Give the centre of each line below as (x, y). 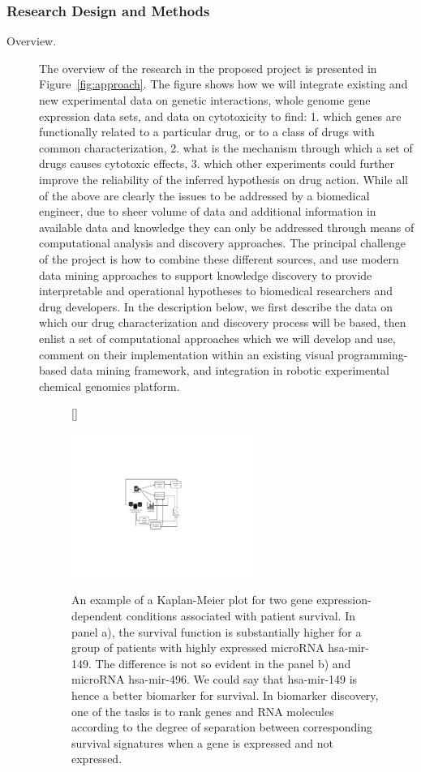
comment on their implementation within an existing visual (187, 354)
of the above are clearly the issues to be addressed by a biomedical (204, 195)
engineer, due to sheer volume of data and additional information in (208, 211)
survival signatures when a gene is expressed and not (202, 742)
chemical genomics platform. (110, 386)
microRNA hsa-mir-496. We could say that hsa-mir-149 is (215, 679)
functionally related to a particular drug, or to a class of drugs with (207, 132)
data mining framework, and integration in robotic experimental (230, 370)
